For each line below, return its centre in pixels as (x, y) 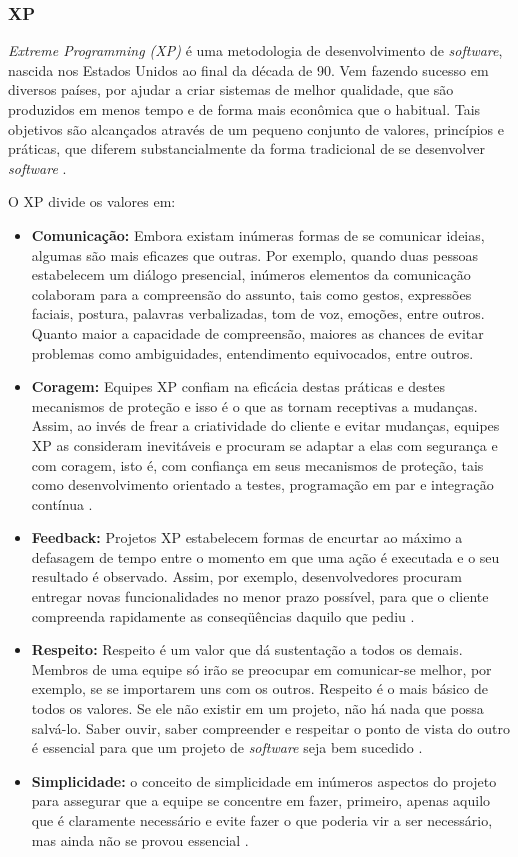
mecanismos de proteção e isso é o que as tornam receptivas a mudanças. (254, 405)
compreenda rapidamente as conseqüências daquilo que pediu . (223, 615)
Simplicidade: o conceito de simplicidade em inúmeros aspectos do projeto (264, 780)
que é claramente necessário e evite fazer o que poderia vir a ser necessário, (262, 820)
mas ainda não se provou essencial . (140, 839)
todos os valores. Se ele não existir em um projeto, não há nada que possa (257, 708)
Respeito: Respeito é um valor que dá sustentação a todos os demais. (247, 649)
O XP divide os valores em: (92, 201)
